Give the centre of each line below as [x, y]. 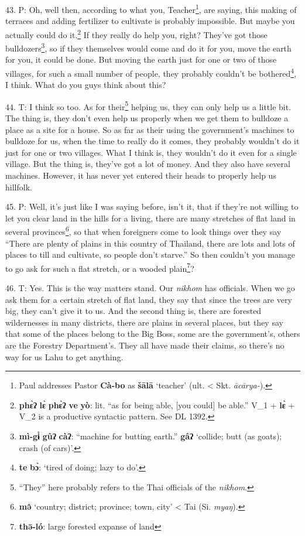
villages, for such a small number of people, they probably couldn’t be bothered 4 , [151, 72]
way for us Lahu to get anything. [64, 356]
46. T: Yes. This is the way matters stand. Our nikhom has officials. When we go [150, 288]
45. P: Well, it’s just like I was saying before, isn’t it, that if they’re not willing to [152, 206]
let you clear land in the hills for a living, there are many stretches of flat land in [150, 218]
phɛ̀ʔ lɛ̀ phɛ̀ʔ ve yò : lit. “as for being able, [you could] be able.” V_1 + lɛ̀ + [157, 404]
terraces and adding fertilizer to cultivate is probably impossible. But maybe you [150, 21]
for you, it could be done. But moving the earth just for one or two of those [141, 59]
